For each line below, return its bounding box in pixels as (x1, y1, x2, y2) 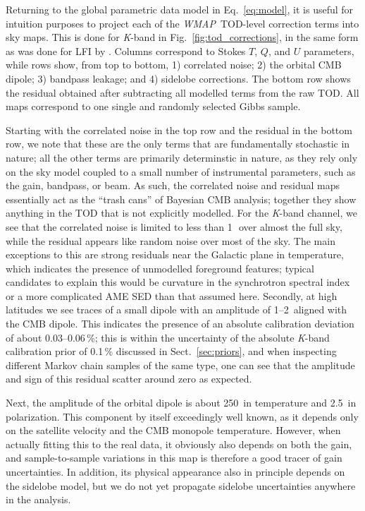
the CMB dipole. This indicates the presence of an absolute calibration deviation (6, 316, 354, 331)
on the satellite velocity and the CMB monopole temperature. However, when (6, 423, 341, 438)
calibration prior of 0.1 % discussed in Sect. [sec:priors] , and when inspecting (6, 344, 337, 359)
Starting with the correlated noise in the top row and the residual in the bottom (6, 122, 352, 137)
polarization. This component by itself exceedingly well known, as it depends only (6, 409, 359, 423)
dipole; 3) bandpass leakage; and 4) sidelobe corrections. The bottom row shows (6, 71, 351, 85)
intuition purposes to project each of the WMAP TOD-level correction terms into (6, 16, 359, 30)
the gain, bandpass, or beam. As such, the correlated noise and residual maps (6, 178, 340, 193)
